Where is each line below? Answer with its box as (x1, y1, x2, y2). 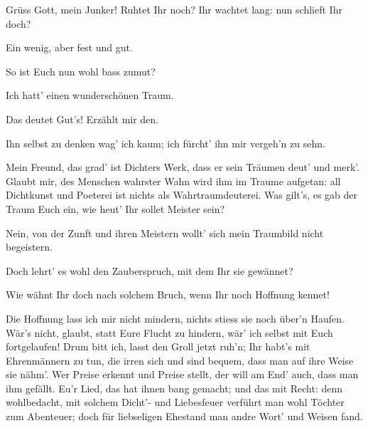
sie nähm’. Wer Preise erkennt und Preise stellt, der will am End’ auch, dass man (6, 367, 359, 382)
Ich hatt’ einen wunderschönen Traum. (6, 88, 174, 103)
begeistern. (6, 239, 53, 254)
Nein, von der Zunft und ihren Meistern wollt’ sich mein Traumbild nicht (6, 225, 324, 240)
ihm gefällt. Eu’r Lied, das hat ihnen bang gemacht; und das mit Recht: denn (6, 380, 343, 395)
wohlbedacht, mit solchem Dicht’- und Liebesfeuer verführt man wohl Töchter (6, 395, 345, 409)
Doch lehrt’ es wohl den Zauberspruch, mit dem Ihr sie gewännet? (6, 263, 293, 278)
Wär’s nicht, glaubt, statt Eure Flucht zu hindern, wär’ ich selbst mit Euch (6, 325, 333, 340)
